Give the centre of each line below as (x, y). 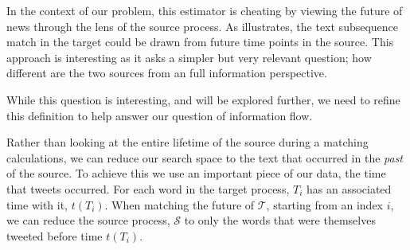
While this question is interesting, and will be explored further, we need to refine (203, 99)
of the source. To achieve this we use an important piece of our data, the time (196, 173)
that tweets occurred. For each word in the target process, (148, 188)
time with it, (37, 204)
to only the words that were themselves (280, 220)
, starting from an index (325, 204)
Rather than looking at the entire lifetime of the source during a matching (187, 142)
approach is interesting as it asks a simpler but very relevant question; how (189, 57)
